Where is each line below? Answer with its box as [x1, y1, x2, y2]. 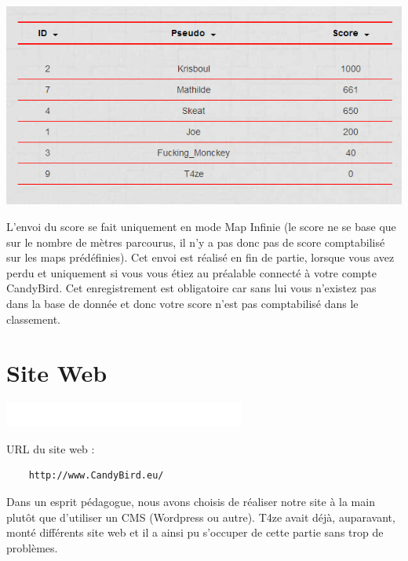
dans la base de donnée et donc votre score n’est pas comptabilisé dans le [6, 295, 359, 311]
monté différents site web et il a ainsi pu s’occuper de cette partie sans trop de [6, 524, 384, 541]
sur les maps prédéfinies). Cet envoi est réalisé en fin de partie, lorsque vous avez [6, 249, 395, 266]
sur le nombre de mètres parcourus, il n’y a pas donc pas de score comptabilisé [6, 233, 385, 250]
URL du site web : [6, 440, 95, 456]
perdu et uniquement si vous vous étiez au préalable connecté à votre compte [6, 264, 377, 280]
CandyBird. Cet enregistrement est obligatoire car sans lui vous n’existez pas [6, 280, 377, 296]
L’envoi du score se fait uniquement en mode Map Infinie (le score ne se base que [6, 218, 396, 234]
